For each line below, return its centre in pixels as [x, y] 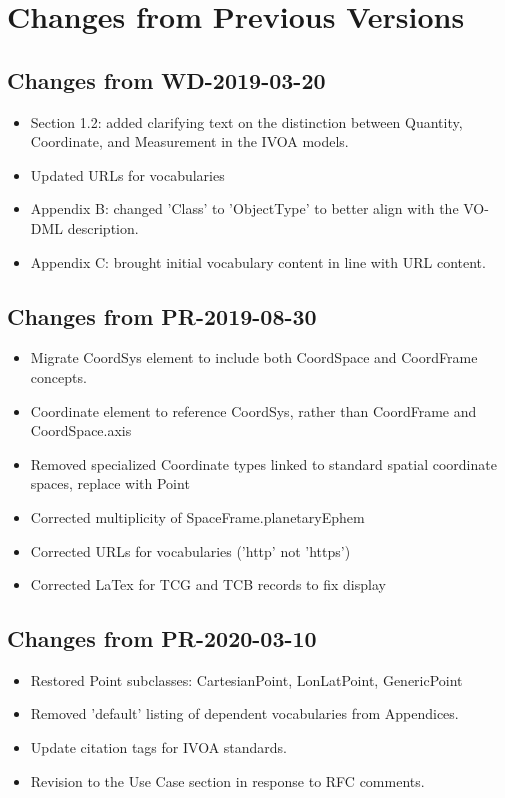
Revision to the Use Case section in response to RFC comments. [227, 780]
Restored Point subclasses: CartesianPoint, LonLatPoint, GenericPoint [246, 679]
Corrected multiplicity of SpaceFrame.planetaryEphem [197, 516]
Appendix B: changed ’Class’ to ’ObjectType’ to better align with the [244, 208]
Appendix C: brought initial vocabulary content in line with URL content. [258, 261]
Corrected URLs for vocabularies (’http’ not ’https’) [190, 550]
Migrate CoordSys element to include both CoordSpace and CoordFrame [254, 357]
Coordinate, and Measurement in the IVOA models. [189, 141]
